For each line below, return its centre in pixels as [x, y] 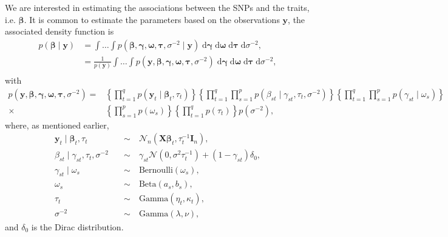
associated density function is [59, 31]
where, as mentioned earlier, [57, 125]
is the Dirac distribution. [77, 226]
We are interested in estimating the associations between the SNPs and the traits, [157, 7]
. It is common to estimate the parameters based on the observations [152, 19]
